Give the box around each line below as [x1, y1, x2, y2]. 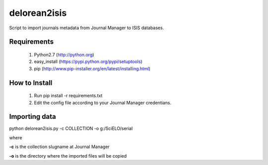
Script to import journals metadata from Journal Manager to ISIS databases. [9, 25, 164, 31]
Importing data [9, 112, 57, 121]
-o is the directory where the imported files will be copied [9, 153, 127, 159]
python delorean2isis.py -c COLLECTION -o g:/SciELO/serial [9, 125, 133, 131]
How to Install [9, 78, 53, 87]
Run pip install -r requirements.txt [34, 93, 103, 99]
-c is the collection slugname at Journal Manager [9, 144, 110, 150]
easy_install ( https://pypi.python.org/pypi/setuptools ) [34, 58, 142, 64]
